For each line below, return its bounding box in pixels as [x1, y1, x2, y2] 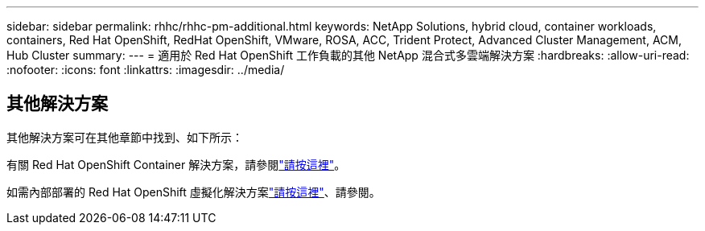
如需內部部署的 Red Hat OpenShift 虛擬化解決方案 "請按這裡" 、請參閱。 [6, 184, 381, 199]
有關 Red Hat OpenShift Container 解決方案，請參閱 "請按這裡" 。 [6, 157, 346, 171]
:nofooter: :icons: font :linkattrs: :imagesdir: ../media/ [6, 63, 285, 76]
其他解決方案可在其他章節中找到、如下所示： [6, 130, 243, 144]
